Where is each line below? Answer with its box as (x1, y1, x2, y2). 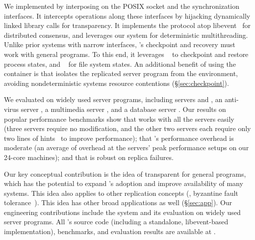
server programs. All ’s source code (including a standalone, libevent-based (4, 216, 229, 227)
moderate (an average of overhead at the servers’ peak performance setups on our (4, 142, 249, 153)
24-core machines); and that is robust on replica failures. (4, 152, 174, 162)
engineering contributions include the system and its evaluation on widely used (4, 207, 241, 217)
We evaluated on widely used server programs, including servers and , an (4, 94, 223, 105)
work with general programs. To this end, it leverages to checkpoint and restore (4, 49, 249, 59)
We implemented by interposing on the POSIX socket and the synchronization (4, 1, 240, 11)
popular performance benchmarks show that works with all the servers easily (4, 113, 234, 124)
